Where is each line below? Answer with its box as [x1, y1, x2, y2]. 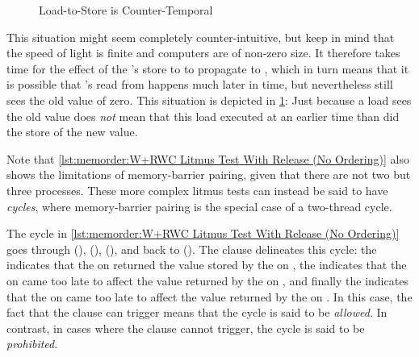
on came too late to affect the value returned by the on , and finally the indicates [6, 272, 409, 289]
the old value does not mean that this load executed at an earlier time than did [6, 107, 400, 124]
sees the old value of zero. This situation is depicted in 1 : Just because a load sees [6, 91, 412, 108]
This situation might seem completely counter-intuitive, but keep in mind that [6, 28, 395, 45]
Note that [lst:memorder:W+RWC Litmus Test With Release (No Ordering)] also [6, 150, 409, 167]
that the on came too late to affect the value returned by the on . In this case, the [6, 288, 413, 305]
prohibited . [6, 335, 58, 352]
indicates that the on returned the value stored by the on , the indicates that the [6, 256, 407, 273]
